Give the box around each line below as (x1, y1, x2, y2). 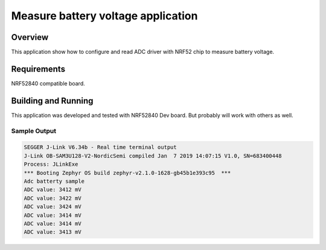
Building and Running (11, 96, 94, 106)
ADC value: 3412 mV (24, 186, 81, 193)
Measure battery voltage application (11, 9, 198, 22)
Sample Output (11, 127, 57, 135)
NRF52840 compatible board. (11, 79, 86, 87)
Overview (11, 32, 49, 42)
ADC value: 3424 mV (24, 203, 81, 210)
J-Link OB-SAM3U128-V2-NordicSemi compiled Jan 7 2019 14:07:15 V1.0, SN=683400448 (24, 152, 282, 159)
